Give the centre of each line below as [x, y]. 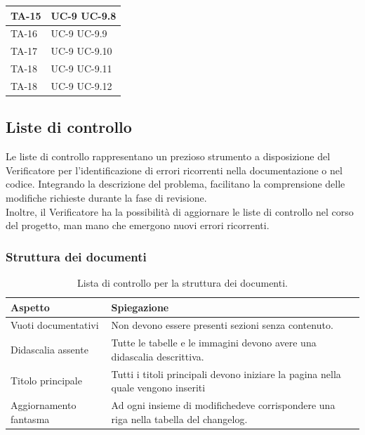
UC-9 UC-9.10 [81, 51]
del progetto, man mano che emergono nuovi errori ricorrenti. [138, 225]
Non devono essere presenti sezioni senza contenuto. [222, 325]
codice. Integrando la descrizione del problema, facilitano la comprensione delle [175, 184]
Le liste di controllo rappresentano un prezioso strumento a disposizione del [168, 156]
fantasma [30, 418]
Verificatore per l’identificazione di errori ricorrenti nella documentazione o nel [174, 170]
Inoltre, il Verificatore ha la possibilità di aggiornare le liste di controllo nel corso [180, 211]
